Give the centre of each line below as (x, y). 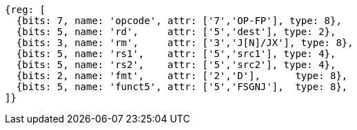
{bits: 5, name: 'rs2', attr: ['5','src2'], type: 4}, (176, 65)
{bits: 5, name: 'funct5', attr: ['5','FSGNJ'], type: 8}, (182, 87)
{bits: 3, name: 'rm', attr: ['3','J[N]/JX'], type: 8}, (185, 43)
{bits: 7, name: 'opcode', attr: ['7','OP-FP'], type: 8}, (179, 21)
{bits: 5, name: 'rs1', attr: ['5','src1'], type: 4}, (176, 54)
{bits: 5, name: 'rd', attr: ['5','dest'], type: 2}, (176, 32)
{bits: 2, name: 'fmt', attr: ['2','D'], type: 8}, (182, 76)
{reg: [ (25, 10)
